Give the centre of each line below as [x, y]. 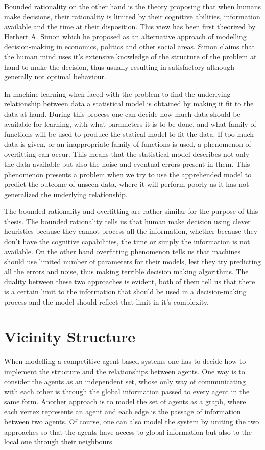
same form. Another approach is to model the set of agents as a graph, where [125, 401]
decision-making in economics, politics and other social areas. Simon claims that [129, 46]
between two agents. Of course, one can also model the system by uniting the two [132, 421]
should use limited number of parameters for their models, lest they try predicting [133, 261]
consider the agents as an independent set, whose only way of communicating [125, 381]
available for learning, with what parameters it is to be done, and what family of [130, 124]
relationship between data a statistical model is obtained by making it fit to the [129, 104]
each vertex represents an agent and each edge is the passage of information [123, 411]
